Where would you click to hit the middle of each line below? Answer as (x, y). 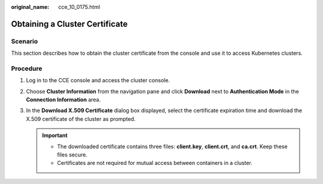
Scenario (25, 41)
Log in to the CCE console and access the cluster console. (98, 80)
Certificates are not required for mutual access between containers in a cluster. (155, 163)
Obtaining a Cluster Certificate (69, 24)
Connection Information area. (63, 100)
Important (55, 135)
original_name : (30, 7)
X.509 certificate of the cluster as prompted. (81, 118)
